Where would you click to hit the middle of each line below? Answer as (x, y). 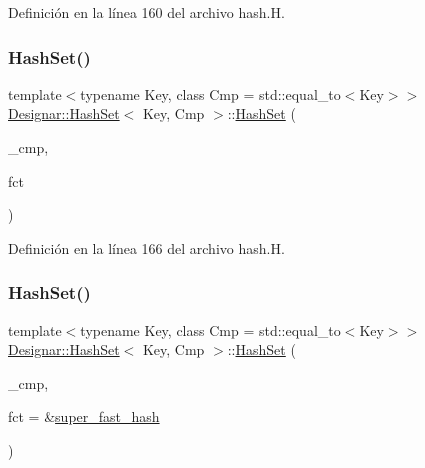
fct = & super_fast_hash (84, 416)
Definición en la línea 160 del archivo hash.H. (146, 12)
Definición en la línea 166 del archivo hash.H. (146, 247)
